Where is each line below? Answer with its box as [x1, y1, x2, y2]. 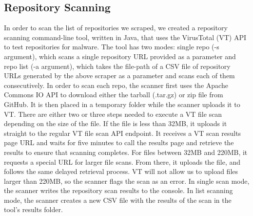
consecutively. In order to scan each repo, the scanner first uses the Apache [4, 80, 228, 90]
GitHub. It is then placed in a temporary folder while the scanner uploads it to [4, 99, 240, 109]
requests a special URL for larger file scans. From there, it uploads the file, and [4, 156, 241, 167]
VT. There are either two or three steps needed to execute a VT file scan [4, 108, 222, 119]
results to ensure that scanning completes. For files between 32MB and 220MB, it [4, 147, 248, 157]
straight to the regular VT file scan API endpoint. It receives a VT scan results [4, 128, 241, 138]
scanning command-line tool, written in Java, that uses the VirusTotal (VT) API [4, 32, 246, 42]
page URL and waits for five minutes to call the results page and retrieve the [4, 137, 234, 148]
